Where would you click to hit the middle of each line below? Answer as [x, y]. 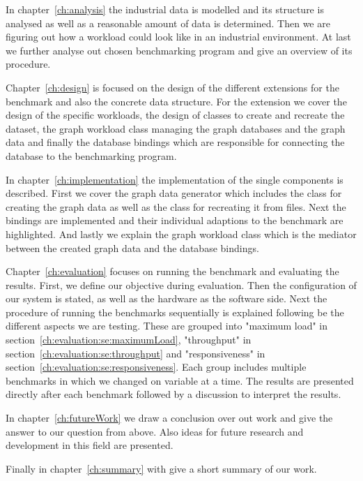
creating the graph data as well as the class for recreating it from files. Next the [176, 206]
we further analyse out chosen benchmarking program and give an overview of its [179, 50]
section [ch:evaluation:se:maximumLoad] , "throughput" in [129, 340]
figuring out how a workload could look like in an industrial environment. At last [178, 37]
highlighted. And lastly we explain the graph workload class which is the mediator [181, 234]
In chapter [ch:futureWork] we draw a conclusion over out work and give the [169, 418]
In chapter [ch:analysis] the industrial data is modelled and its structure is [165, 9]
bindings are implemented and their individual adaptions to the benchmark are [175, 220]
